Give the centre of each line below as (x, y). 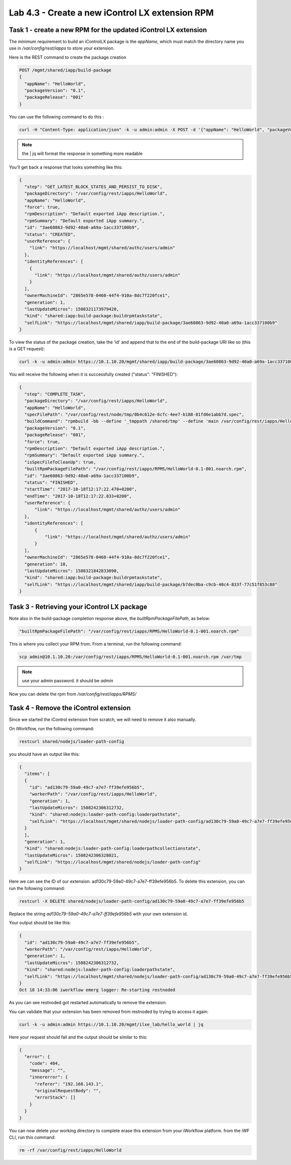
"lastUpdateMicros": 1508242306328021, (72, 855)
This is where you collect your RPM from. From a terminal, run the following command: (95, 644)
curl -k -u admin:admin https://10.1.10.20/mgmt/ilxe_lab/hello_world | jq (111, 1024)
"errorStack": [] (55, 1097)
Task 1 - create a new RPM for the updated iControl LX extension (108, 30)
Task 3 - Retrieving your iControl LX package (78, 607)
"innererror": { (48, 1077)
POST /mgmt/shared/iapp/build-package (65, 70)
